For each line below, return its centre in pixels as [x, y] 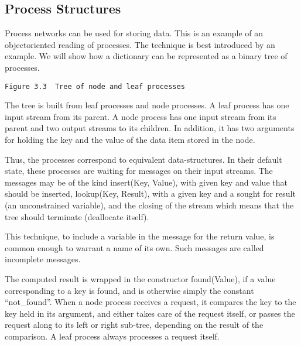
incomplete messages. [43, 259]
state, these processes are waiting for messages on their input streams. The [139, 171]
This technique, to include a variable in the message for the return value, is [140, 236]
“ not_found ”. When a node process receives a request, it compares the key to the [150, 302]
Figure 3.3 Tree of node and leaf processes [95, 86]
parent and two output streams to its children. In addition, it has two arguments [150, 128]
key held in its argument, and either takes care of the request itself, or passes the [150, 313]
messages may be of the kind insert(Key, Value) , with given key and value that [146, 182]
